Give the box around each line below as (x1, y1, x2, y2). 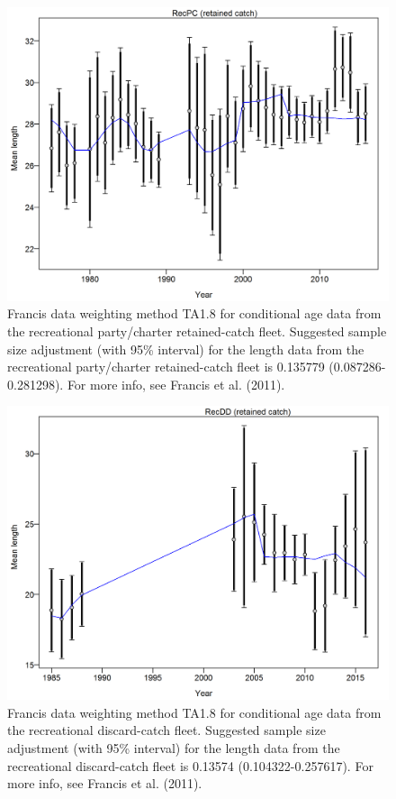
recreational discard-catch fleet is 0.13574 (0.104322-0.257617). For (7, 756, 373, 775)
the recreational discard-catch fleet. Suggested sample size (7, 721, 326, 739)
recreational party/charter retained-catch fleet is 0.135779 (7, 357, 325, 376)
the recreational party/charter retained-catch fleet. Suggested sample (7, 322, 387, 341)
